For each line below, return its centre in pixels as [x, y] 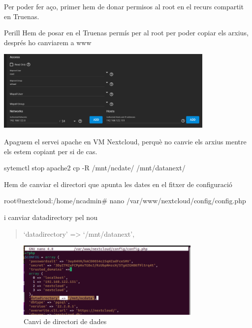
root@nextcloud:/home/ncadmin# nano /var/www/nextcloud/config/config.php [125, 201]
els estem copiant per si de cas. [51, 151]
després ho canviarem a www [48, 42]
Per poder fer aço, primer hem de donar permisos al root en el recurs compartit [124, 6]
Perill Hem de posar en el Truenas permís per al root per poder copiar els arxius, [126, 33]
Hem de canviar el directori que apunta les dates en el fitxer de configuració [118, 184]
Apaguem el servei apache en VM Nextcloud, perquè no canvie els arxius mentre [125, 141]
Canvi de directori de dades [65, 321]
